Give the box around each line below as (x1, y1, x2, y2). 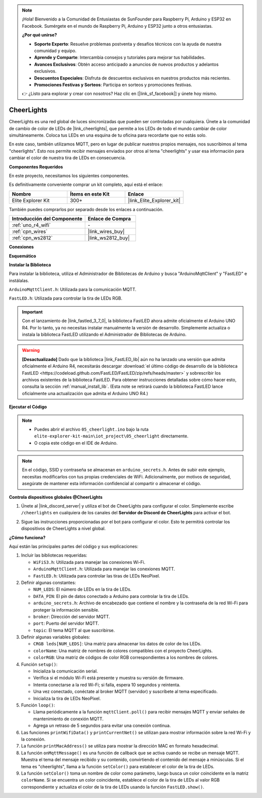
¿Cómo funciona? (9, 534, 46, 540)
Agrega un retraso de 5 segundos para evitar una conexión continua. (33, 723, 171, 728)
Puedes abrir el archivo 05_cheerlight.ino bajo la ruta (34, 426, 149, 432)
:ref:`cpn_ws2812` (12, 235, 53, 241)
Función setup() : (21, 661, 58, 667)
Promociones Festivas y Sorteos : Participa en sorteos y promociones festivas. (34, 82, 193, 88)
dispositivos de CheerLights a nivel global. (21, 526, 106, 531)
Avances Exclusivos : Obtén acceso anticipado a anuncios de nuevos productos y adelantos (34, 61, 219, 67)
